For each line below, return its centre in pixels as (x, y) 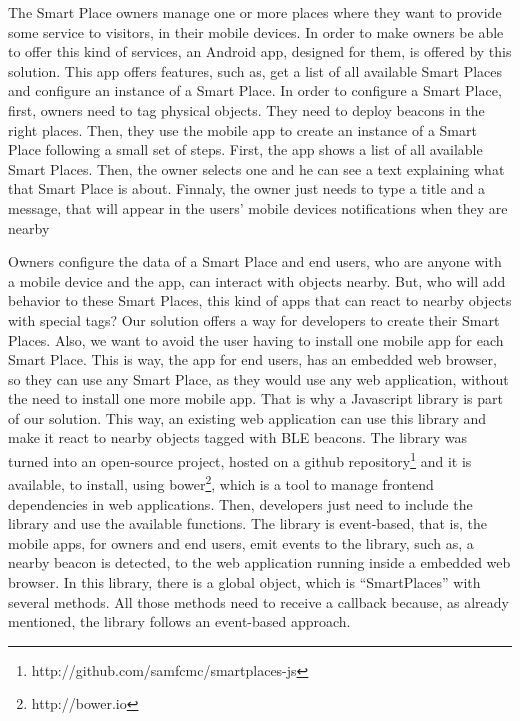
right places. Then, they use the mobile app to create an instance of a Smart (242, 129)
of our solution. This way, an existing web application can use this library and (247, 417)
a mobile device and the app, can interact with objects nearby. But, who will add (257, 280)
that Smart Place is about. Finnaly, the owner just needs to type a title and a (247, 188)
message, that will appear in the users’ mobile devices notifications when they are (258, 207)
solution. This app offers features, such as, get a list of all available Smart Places (255, 70)
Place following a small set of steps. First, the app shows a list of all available (245, 149)
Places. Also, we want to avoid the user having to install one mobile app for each (256, 339)
